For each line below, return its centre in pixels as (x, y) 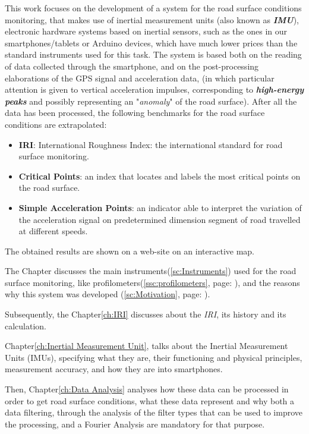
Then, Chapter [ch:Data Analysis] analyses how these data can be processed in (147, 389)
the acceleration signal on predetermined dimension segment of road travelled (160, 219)
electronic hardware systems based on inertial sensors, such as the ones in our (146, 31)
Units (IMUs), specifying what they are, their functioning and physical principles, (154, 357)
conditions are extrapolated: (56, 124)
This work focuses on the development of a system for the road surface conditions (153, 8)
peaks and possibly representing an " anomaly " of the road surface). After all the (151, 101)
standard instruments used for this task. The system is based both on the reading (153, 54)
